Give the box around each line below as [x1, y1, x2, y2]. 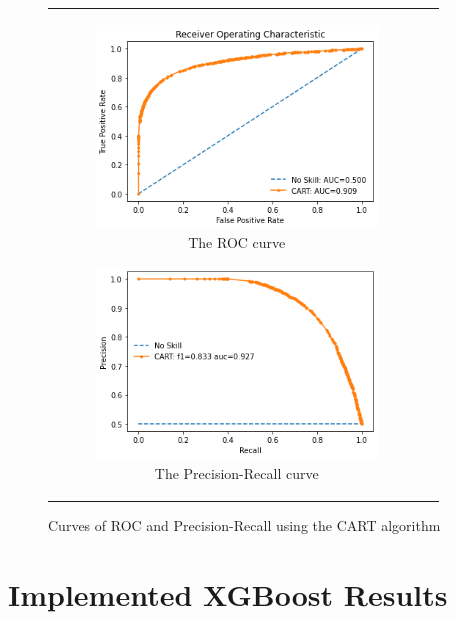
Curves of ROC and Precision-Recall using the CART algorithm [48, 515, 441, 536]
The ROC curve [188, 232, 286, 253]
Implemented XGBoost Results [8, 573, 448, 614]
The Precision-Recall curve [154, 463, 319, 484]
